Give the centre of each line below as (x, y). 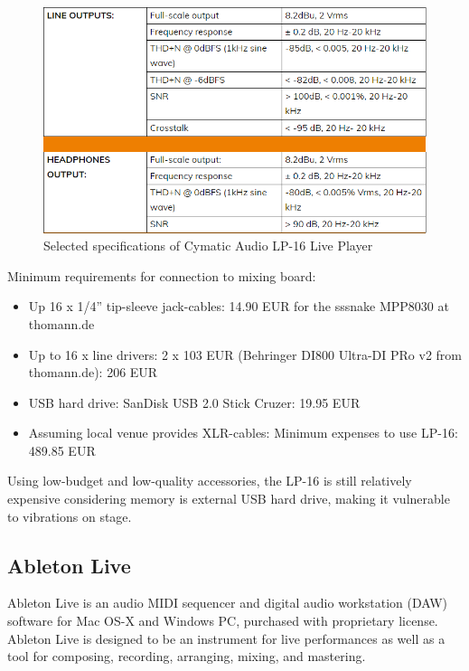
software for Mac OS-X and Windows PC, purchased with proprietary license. (223, 621)
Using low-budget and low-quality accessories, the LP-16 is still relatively (210, 481)
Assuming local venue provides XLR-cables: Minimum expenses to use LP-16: (243, 433)
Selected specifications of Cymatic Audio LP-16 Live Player (208, 246)
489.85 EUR (62, 450)
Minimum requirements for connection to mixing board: (162, 275)
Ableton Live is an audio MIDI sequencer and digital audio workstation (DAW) (228, 603)
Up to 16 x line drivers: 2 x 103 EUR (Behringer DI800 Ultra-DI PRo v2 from (245, 354)
